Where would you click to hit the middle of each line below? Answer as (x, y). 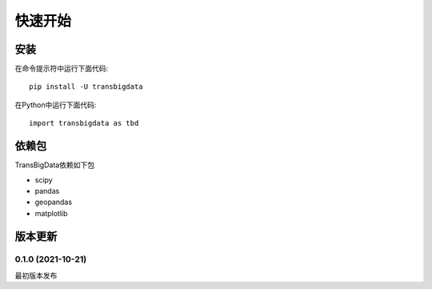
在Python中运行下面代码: (56, 105)
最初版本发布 (36, 275)
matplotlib (51, 213)
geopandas (53, 202)
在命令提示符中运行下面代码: (62, 69)
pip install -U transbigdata (86, 87)
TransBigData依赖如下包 (55, 165)
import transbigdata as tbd (84, 123)
